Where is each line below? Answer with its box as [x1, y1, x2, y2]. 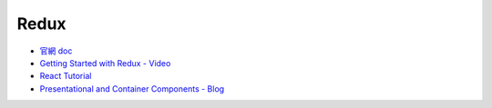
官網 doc [39, 45, 73, 56]
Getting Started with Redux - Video [39, 57, 171, 68]
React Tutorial [39, 71, 92, 82]
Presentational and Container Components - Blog [39, 83, 225, 94]
